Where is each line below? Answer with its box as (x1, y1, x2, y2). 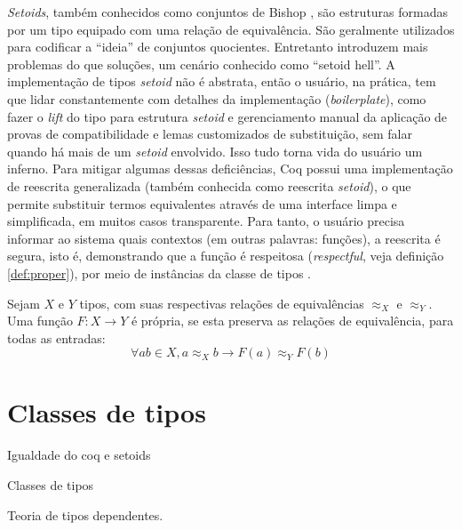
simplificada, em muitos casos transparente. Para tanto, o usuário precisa (7, 212, 405, 230)
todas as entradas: (7, 328, 106, 347)
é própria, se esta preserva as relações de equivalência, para (131, 311, 454, 330)
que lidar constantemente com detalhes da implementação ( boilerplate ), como (7, 89, 426, 108)
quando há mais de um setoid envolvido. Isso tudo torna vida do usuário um (7, 141, 423, 160)
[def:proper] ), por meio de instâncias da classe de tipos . (7, 263, 311, 282)
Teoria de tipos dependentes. (7, 505, 163, 524)
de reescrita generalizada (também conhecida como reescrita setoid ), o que (7, 176, 411, 195)
